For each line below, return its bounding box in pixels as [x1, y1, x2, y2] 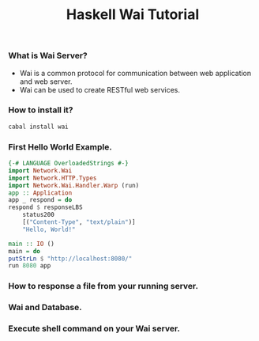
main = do [8, 247, 41, 255]
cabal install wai [8, 123, 69, 131]
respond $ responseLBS [8, 203, 83, 211]
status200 [22, 211, 55, 219]
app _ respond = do [8, 196, 73, 204]
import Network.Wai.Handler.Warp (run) [8, 181, 140, 189]
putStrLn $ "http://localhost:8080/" [8, 255, 133, 263]
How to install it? [8, 104, 73, 116]
